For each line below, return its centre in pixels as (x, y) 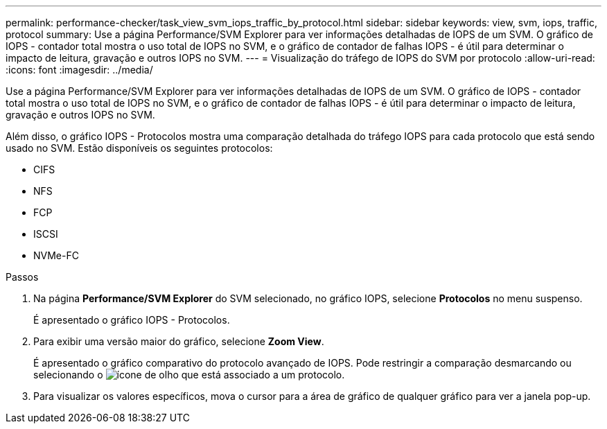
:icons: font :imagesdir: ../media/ (79, 70)
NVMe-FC (56, 255)
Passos (22, 277)
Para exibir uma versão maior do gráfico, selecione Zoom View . (179, 341)
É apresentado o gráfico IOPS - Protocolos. (132, 320)
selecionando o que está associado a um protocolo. (189, 375)
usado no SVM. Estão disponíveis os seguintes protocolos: (139, 148)
